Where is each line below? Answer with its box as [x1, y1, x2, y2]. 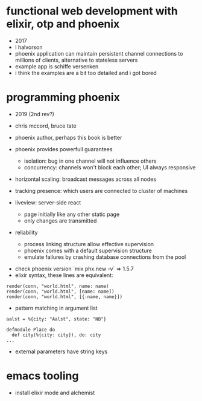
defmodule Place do [6, 327, 55, 333]
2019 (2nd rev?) [14, 110, 54, 117]
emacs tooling [6, 369, 79, 383]
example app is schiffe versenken [14, 62, 99, 70]
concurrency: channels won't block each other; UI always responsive [24, 163, 196, 171]
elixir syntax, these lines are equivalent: [14, 271, 113, 279]
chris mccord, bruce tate [14, 122, 77, 129]
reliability [14, 229, 38, 236]
